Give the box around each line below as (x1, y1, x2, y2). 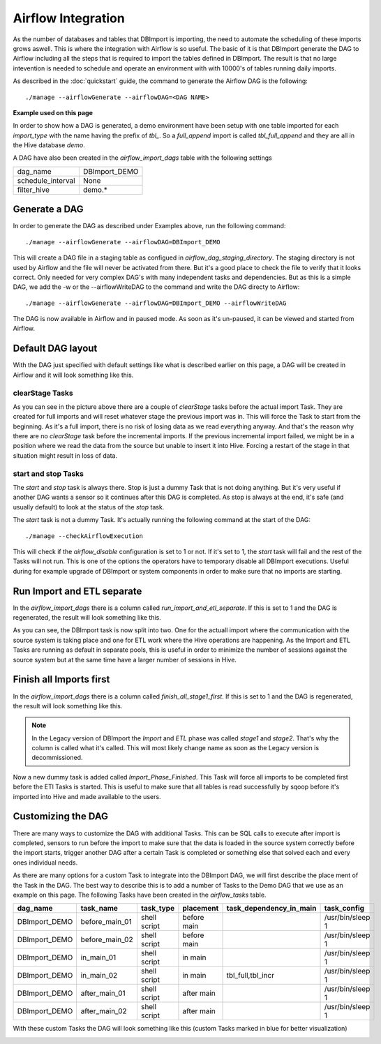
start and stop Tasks (13, 468, 84, 478)
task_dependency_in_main (226, 904, 317, 913)
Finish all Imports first (13, 673, 110, 685)
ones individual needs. (13, 858, 78, 867)
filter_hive (17, 185, 50, 195)
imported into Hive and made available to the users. (13, 792, 161, 800)
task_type (140, 904, 174, 913)
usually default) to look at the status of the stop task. (13, 502, 165, 511)
